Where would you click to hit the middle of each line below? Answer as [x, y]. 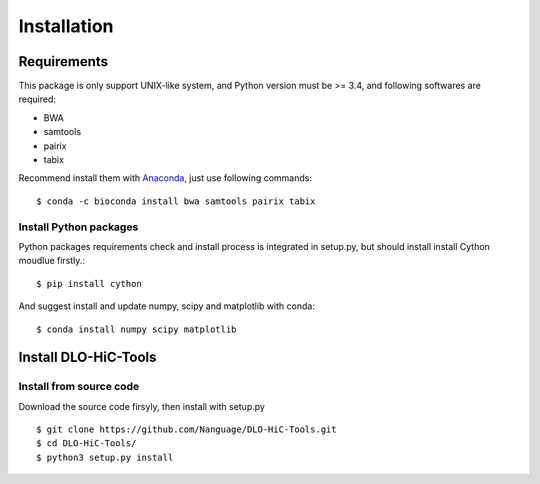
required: [37, 99]
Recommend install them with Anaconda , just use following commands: [165, 178]
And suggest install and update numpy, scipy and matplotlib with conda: [166, 306]
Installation [66, 26]
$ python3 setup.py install [105, 457]
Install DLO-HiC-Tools [87, 357]
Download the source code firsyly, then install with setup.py [141, 406]
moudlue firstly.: [51, 261]
